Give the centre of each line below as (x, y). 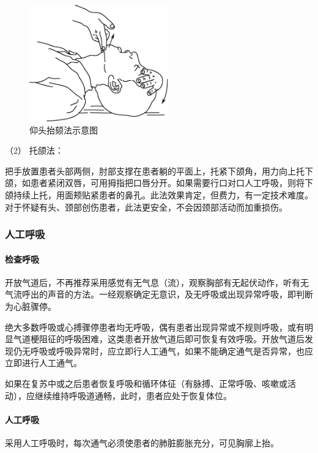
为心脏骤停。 (31, 306)
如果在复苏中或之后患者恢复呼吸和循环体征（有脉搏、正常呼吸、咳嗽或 (146, 383)
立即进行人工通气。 (43, 363)
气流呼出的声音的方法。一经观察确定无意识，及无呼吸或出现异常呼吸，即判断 (159, 294)
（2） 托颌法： (34, 150)
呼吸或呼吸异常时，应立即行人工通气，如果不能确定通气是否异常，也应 (172, 350)
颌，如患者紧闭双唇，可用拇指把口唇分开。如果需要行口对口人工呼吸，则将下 (159, 183)
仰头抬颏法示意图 (64, 129)
